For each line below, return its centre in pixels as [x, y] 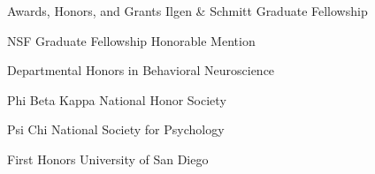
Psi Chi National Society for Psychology [116, 129]
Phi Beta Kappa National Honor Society [117, 99]
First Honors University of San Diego [108, 159]
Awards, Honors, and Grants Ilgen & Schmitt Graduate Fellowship [187, 11]
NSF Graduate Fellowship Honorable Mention [131, 40]
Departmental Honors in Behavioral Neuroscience [141, 70]
